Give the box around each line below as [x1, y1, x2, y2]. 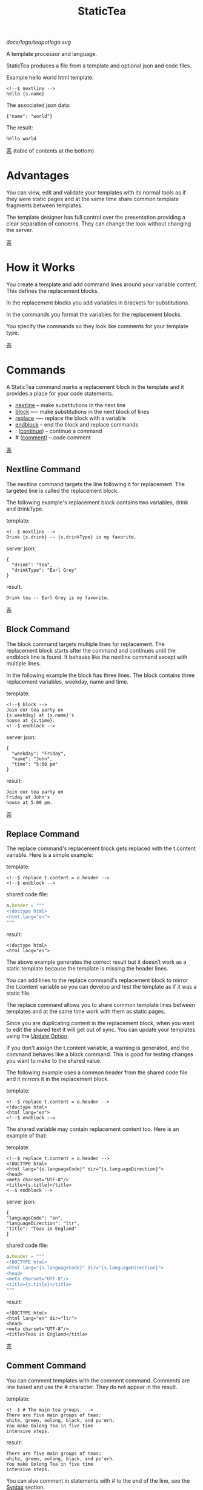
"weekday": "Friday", [12, 750, 67, 757]
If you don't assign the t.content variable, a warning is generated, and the [6, 1044, 190, 1051]
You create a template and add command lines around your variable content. [6, 281, 198, 288]
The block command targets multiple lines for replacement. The [6, 640, 165, 648]
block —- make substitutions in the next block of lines [15, 408, 150, 415]
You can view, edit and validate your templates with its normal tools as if [6, 189, 186, 196]
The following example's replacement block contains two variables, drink [6, 498, 189, 506]
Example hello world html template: [6, 74, 94, 81]
